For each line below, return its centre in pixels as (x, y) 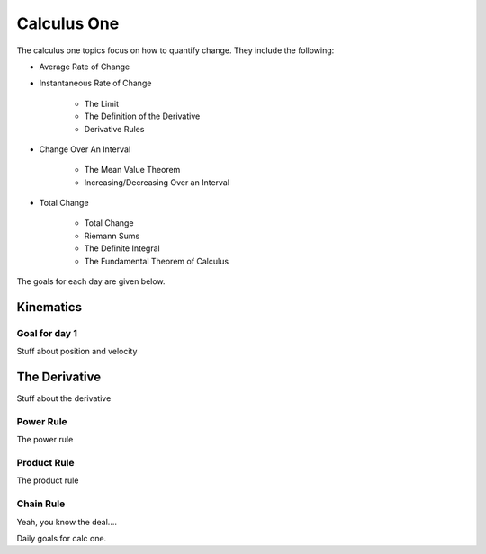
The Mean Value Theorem (132, 170)
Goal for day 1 (47, 333)
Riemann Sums (112, 236)
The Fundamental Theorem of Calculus (157, 261)
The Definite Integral (122, 248)
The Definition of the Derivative (142, 116)
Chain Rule (41, 504)
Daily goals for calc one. (62, 538)
